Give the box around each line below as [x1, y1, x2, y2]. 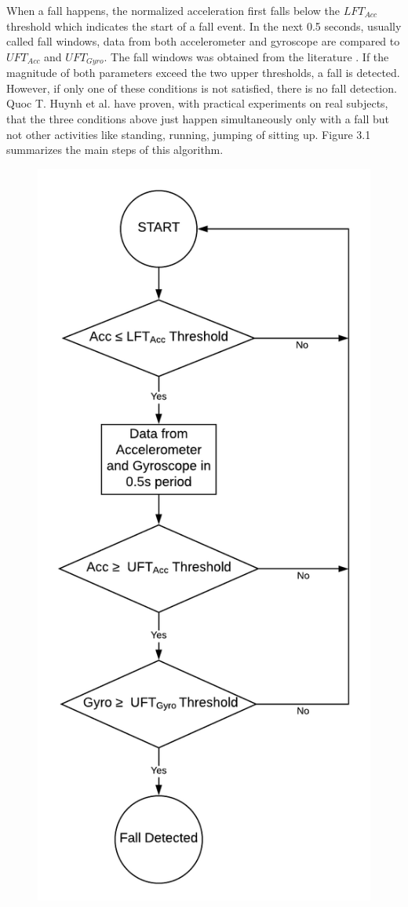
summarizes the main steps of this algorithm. [6, 141, 224, 158]
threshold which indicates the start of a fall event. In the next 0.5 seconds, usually [6, 17, 402, 34]
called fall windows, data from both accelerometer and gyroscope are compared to [6, 33, 400, 49]
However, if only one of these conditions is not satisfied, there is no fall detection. [6, 79, 397, 96]
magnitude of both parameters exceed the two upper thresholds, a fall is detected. [6, 64, 400, 81]
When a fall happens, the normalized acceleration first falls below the [6, 2, 341, 18]
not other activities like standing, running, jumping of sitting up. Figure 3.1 [6, 126, 371, 142]
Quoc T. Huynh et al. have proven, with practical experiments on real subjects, [6, 95, 388, 112]
